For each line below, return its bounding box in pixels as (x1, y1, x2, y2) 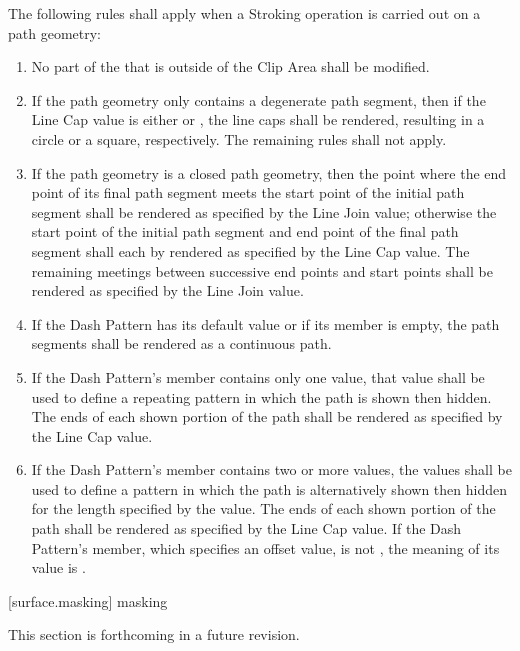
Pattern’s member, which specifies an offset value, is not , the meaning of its (31, 537, 500, 558)
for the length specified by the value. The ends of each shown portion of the (31, 498, 496, 519)
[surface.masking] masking (8, 590, 168, 611)
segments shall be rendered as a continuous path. (31, 333, 332, 354)
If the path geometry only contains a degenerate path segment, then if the (31, 89, 486, 110)
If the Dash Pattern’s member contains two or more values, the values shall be (31, 459, 512, 480)
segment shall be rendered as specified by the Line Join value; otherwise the (31, 201, 497, 222)
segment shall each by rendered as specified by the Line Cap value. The (31, 240, 470, 261)
